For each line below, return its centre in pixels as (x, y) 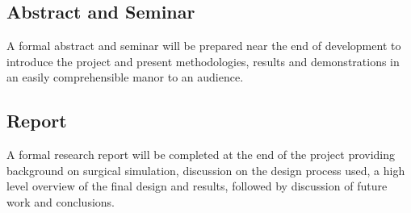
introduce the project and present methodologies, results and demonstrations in (203, 61)
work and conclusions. (61, 201)
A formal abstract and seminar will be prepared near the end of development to (204, 46)
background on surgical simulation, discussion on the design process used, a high (206, 170)
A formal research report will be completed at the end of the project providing (201, 155)
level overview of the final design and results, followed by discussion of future (197, 186)
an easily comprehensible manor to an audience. (125, 77)
